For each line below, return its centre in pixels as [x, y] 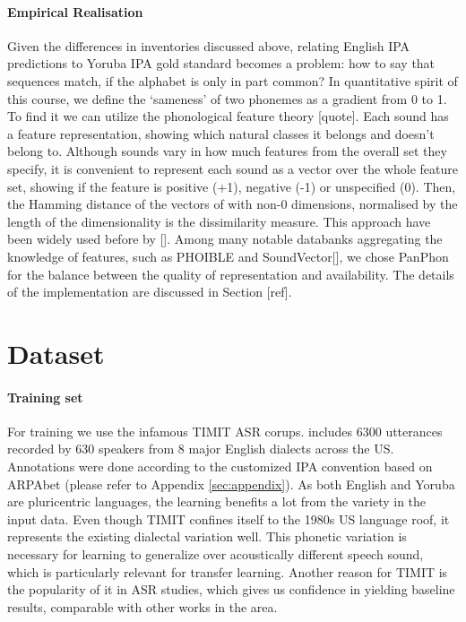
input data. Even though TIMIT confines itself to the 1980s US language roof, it [229, 518]
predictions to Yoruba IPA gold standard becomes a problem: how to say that [221, 63]
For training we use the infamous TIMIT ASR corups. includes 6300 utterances [225, 431]
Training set [45, 397]
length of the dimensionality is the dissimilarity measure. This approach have [219, 221]
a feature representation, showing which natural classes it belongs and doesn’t [221, 133]
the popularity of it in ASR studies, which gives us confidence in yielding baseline [231, 589]
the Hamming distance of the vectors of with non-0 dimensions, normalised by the [233, 204]
